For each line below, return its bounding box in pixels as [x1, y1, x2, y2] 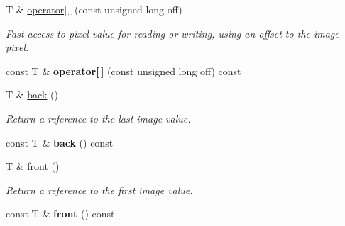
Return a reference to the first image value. [6, 182, 193, 197]
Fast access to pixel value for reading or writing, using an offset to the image [6, 26, 339, 40]
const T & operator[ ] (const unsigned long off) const [6, 63, 241, 78]
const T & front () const [6, 206, 115, 221]
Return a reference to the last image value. [6, 111, 191, 125]
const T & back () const [6, 135, 114, 149]
